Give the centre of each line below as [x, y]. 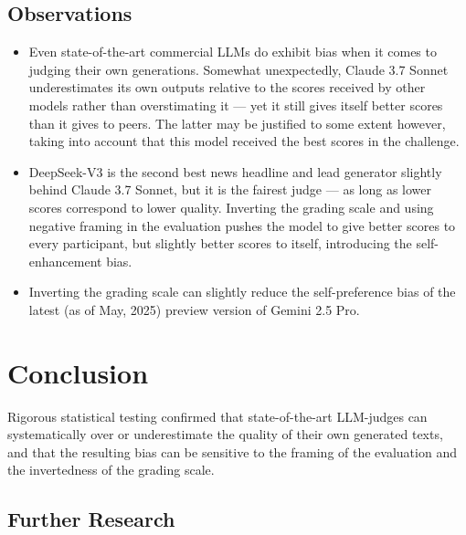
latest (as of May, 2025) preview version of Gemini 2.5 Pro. [194, 309]
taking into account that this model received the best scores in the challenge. [244, 141]
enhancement [65, 261]
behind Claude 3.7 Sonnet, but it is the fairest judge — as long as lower [230, 189]
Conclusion [78, 372]
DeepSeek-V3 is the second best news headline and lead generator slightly [235, 171]
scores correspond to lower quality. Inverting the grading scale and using [231, 207]
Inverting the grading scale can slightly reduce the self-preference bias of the [242, 292]
